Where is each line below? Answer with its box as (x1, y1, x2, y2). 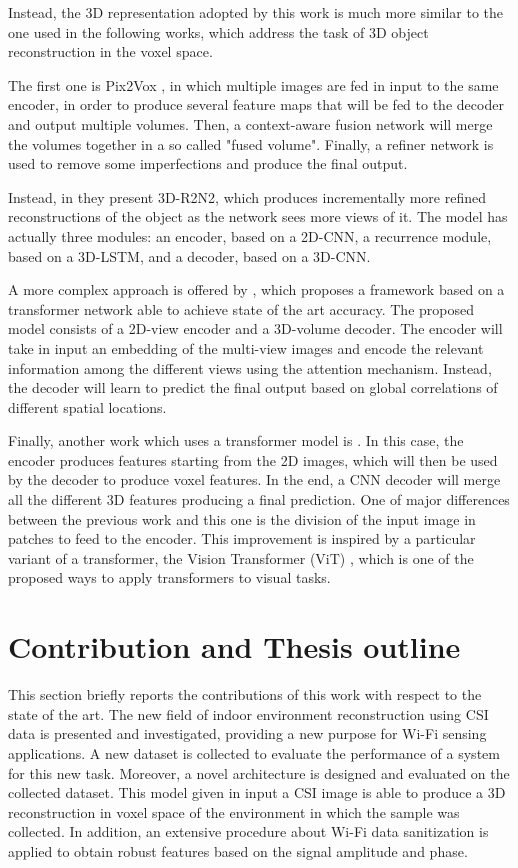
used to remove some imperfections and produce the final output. (8, 153, 408, 174)
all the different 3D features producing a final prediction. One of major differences (8, 489, 510, 510)
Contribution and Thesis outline (8, 626, 461, 667)
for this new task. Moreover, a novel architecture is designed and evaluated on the (8, 762, 510, 783)
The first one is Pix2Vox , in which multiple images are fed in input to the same (8, 74, 499, 95)
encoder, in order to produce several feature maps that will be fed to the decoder (8, 94, 504, 115)
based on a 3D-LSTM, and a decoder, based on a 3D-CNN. (8, 245, 371, 266)
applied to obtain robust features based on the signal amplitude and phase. (8, 840, 468, 861)
